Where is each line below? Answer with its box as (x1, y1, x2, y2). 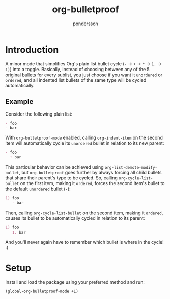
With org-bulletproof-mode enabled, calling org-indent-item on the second (5, 134, 163, 141)
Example (5, 97, 34, 106)
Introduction (5, 43, 59, 55)
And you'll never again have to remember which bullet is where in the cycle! (5, 239, 164, 245)
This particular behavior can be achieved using (5, 164, 104, 170)
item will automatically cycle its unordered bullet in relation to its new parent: (5, 140, 164, 146)
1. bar (12, 229, 26, 235)
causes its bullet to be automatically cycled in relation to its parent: (5, 215, 145, 221)
